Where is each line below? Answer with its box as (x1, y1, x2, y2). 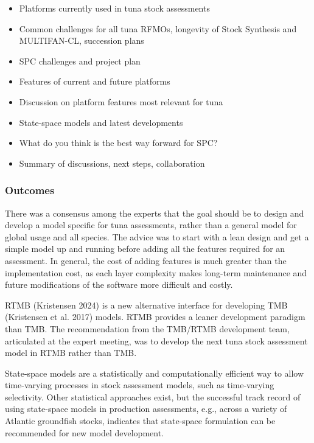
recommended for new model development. (5, 426, 164, 439)
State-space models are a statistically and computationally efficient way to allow (5, 366, 304, 379)
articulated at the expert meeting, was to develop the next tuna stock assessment (5, 334, 308, 347)
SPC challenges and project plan (19, 54, 141, 67)
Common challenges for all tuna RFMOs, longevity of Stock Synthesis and (19, 22, 297, 35)
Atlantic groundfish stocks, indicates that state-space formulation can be (5, 414, 276, 427)
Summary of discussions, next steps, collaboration (19, 156, 205, 169)
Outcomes (5, 183, 55, 198)
